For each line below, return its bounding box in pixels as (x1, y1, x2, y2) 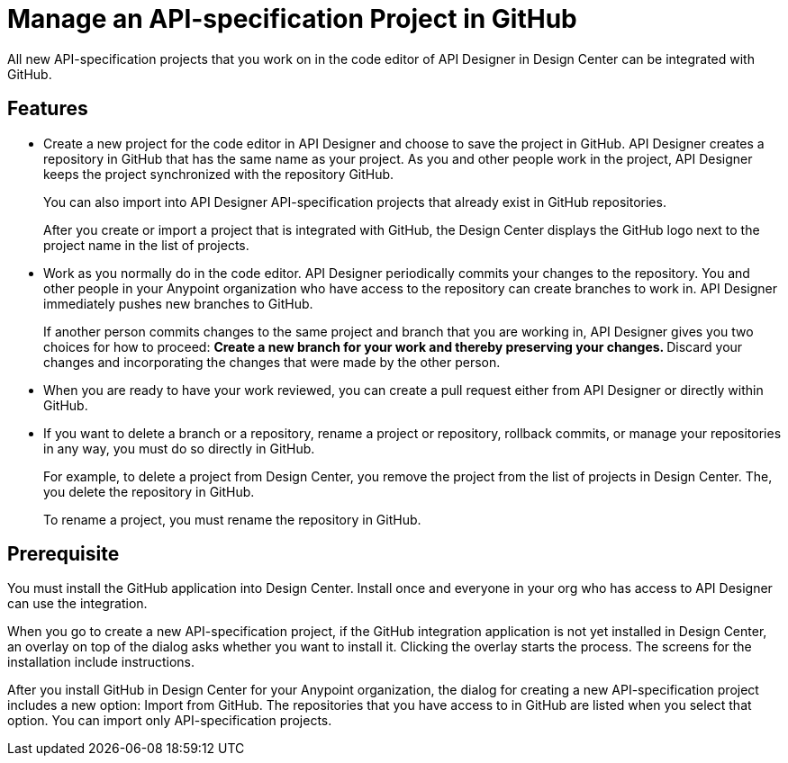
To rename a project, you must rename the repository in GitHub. (43, 511, 421, 527)
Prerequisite (7, 543, 120, 566)
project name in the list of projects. (43, 237, 249, 253)
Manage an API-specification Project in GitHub (7, 4, 577, 34)
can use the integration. (7, 596, 148, 612)
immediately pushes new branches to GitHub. (43, 295, 313, 311)
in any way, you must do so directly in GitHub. (43, 440, 315, 456)
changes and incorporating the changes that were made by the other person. (43, 354, 501, 370)
